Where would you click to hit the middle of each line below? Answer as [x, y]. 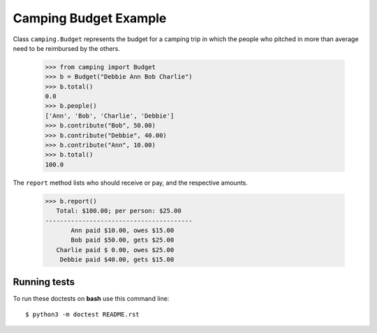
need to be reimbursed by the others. [66, 48]
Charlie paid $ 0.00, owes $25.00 [115, 250]
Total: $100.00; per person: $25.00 [119, 211]
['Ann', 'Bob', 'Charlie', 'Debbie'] [110, 116]
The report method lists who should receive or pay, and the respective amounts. [130, 183]
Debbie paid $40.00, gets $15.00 [117, 260]
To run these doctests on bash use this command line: [91, 298]
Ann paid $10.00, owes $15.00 [123, 230]
